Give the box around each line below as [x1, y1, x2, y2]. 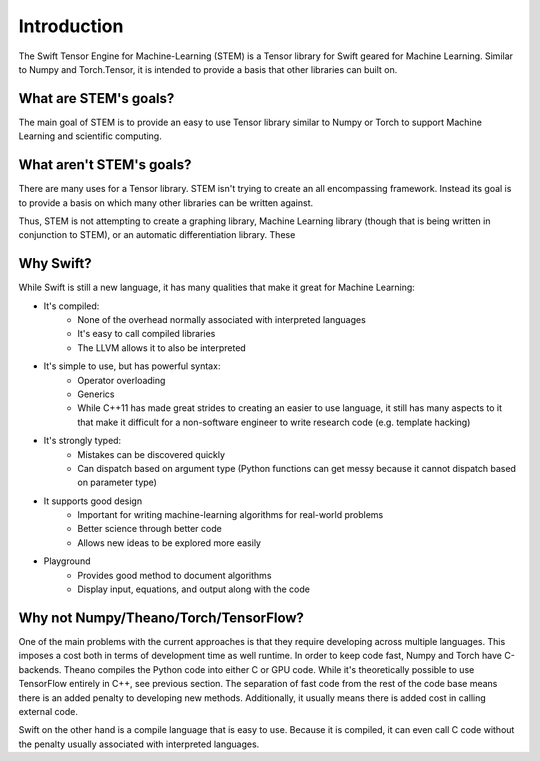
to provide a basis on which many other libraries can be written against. [18, 196, 314, 209]
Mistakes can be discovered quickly [77, 448, 225, 460]
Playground [43, 555, 91, 567]
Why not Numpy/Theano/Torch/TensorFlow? [18, 609, 305, 626]
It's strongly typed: [43, 435, 122, 447]
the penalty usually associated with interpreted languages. [18, 738, 260, 750]
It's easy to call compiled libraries [77, 328, 216, 340]
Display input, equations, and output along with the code [77, 583, 310, 595]
